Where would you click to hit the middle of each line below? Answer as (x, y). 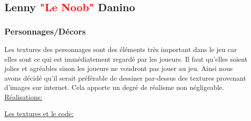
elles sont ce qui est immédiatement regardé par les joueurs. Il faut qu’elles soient (126, 59)
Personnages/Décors (45, 31)
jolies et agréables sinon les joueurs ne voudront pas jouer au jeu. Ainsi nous (119, 68)
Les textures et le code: (39, 113)
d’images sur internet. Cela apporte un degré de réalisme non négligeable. (114, 87)
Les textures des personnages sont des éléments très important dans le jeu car (121, 49)
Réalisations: (23, 96)
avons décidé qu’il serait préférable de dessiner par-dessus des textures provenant (125, 78)
